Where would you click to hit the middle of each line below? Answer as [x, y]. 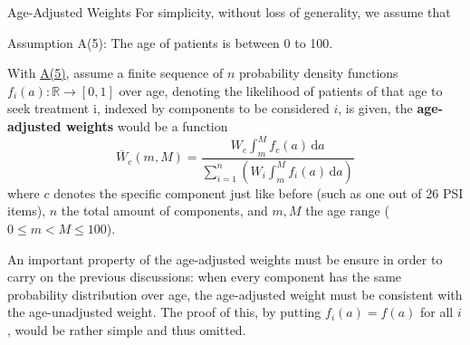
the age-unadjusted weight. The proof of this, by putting [164, 312]
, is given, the [375, 108]
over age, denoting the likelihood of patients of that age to [281, 90]
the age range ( [347, 211]
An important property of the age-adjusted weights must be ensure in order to [225, 259]
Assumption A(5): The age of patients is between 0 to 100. [170, 42]
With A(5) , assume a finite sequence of [115, 73]
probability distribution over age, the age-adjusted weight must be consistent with [235, 294]
